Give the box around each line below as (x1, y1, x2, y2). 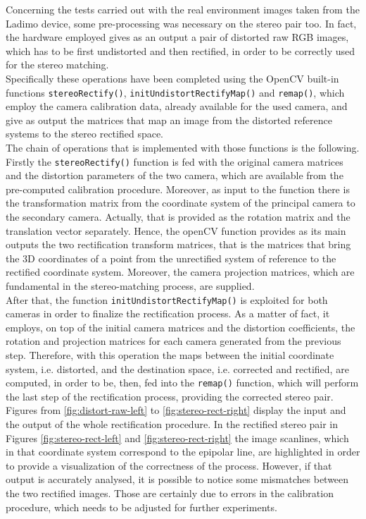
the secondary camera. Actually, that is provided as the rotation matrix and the (6, 209, 351, 224)
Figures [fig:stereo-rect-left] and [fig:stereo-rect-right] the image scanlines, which (6, 430, 349, 445)
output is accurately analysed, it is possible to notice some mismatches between (6, 472, 349, 487)
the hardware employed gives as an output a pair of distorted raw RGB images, (6, 30, 349, 44)
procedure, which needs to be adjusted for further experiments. (6, 499, 277, 514)
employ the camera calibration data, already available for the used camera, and (6, 99, 348, 114)
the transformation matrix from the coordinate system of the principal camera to (6, 195, 355, 210)
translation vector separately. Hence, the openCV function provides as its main (6, 223, 346, 238)
